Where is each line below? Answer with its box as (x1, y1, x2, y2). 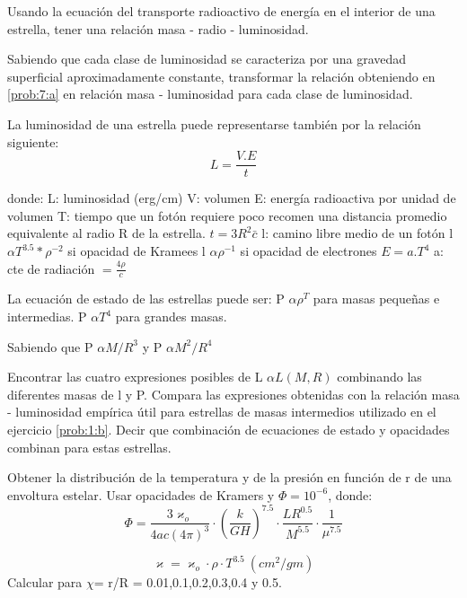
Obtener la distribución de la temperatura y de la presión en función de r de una (7, 468, 452, 487)
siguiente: (7, 132, 59, 151)
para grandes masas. (115, 307, 227, 326)
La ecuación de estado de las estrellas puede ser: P (7, 289, 285, 308)
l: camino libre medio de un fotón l (261, 224, 454, 242)
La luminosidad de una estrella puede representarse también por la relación (7, 114, 421, 133)
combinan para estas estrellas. (7, 437, 172, 456)
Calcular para (7, 573, 83, 592)
